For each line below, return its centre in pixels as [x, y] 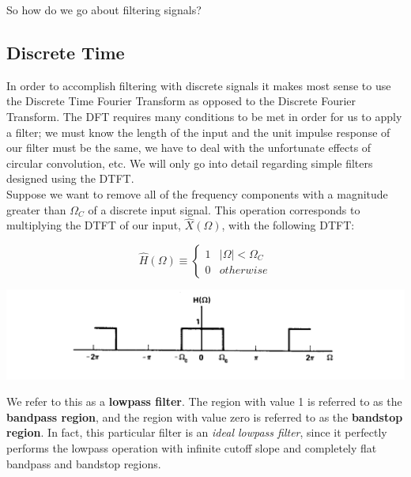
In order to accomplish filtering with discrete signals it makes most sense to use [199, 85]
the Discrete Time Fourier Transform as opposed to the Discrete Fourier [181, 101]
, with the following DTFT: [288, 225]
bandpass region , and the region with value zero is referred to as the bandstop [205, 416]
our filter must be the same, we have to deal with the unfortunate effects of [189, 148]
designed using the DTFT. [70, 178]
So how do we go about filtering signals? [104, 9]
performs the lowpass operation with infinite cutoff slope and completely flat [192, 448]
